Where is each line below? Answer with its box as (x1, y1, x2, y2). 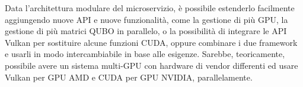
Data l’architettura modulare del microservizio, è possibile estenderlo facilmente (5, 2, 295, 14)
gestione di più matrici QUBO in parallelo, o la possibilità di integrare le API (5, 25, 287, 37)
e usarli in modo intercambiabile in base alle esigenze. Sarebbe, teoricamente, (5, 48, 285, 60)
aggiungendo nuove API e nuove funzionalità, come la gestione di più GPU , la (5, 13, 288, 25)
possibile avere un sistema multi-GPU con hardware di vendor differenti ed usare (5, 59, 298, 71)
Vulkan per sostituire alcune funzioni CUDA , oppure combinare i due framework (5, 36, 298, 48)
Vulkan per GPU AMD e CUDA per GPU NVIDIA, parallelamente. (5, 71, 253, 83)
